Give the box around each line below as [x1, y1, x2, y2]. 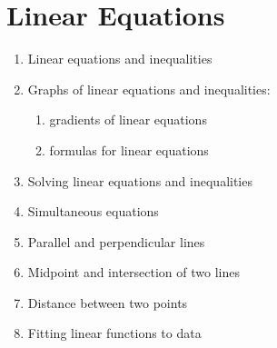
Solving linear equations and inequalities [27, 171, 252, 190]
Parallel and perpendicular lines [27, 232, 205, 251]
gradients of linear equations [49, 110, 207, 129]
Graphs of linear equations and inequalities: [27, 79, 271, 98]
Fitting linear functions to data [27, 323, 202, 343]
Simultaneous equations [27, 202, 159, 221]
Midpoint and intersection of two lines [27, 263, 240, 282]
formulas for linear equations [49, 140, 209, 159]
